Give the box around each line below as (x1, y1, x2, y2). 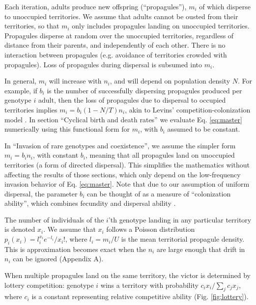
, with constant (32, 150, 79, 160)
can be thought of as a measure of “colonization (86, 188, 231, 198)
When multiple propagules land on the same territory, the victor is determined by (4, 270, 251, 280)
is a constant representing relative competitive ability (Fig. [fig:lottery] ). (31, 291, 249, 302)
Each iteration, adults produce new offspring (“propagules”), (4, 1, 187, 11)
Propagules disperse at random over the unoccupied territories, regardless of (4, 30, 234, 40)
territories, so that (4, 21, 59, 31)
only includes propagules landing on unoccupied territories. (72, 21, 250, 31)
